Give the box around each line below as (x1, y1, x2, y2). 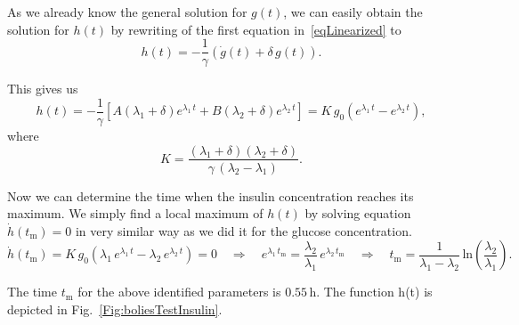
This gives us (7, 79, 78, 98)
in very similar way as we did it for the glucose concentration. (75, 221, 412, 240)
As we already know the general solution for (7, 3, 247, 20)
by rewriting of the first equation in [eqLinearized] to (110, 20, 401, 38)
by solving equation (304, 204, 411, 223)
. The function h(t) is (316, 282, 433, 301)
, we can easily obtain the (283, 3, 423, 20)
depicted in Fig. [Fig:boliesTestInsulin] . (7, 299, 223, 318)
